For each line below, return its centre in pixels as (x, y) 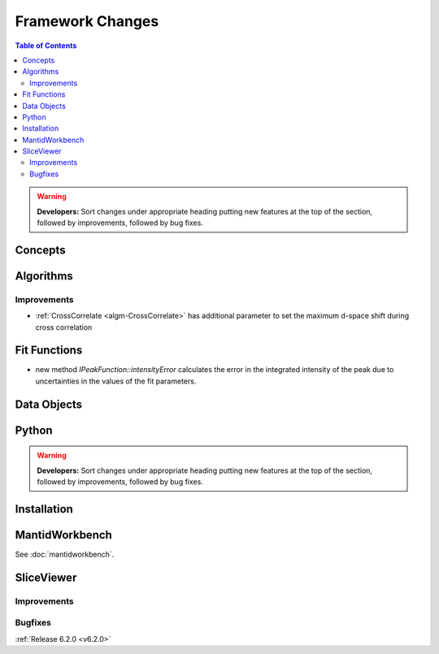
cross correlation (64, 327)
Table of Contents (46, 45)
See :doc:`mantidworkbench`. (65, 554)
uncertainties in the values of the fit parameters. (116, 381)
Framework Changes (87, 21)
